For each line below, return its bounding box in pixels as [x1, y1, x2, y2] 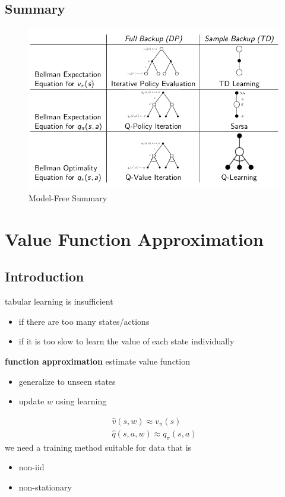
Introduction [5, 267, 84, 286]
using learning [55, 395, 107, 407]
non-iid [18, 461, 45, 473]
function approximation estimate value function [5, 354, 190, 367]
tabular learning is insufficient [5, 295, 113, 308]
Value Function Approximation [5, 226, 264, 251]
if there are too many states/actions [18, 315, 150, 327]
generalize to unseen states [18, 375, 116, 387]
